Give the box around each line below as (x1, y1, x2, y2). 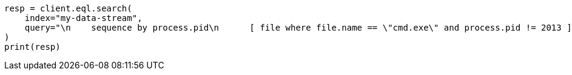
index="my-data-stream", (24, 13, 143, 23)
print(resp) (4, 42, 61, 52)
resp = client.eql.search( (4, 4, 132, 13)
